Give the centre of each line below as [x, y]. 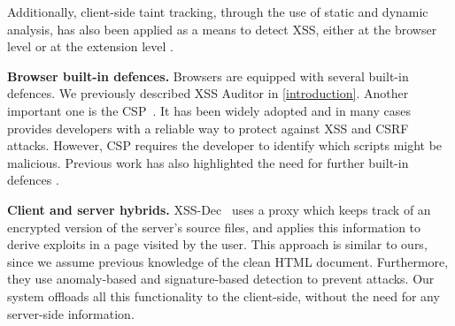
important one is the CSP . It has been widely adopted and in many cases [209, 110]
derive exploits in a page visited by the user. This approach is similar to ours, [217, 244]
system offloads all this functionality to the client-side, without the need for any [224, 296]
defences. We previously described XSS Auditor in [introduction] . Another [208, 93]
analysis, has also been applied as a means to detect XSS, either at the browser [222, 29]
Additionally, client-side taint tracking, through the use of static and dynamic [218, 11]
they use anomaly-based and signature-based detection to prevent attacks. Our [221, 279]
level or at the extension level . [90, 46]
